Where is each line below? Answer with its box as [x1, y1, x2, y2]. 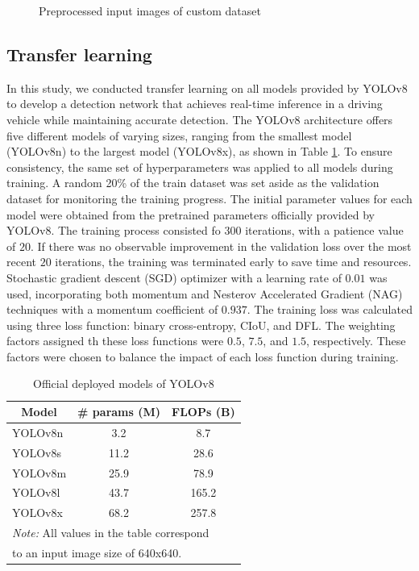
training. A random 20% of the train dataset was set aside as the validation [6, 174, 380, 191]
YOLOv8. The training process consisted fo [6, 222, 221, 239]
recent [6, 253, 36, 270]
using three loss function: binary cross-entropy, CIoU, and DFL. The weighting [6, 316, 396, 333]
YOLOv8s [12, 444, 61, 461]
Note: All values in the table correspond [12, 524, 209, 541]
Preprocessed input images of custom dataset [39, 2, 261, 19]
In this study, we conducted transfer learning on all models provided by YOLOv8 [6, 79, 408, 96]
